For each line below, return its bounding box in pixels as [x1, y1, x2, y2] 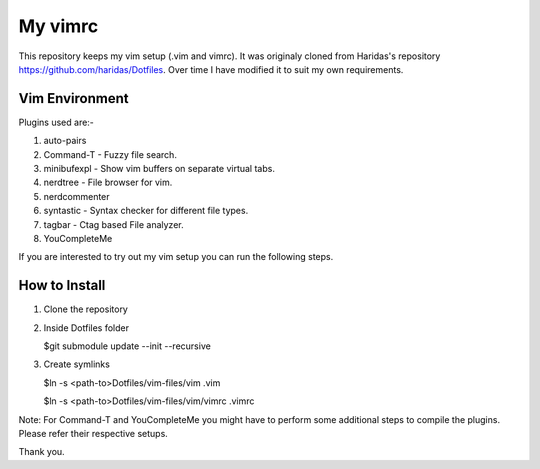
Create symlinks [43, 358, 110, 370]
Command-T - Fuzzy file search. [43, 148, 177, 160]
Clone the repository [43, 303, 129, 315]
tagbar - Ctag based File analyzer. [43, 218, 184, 230]
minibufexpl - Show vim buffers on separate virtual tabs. [43, 163, 275, 175]
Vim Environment [18, 90, 129, 107]
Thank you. [18, 446, 65, 458]
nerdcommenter [43, 190, 110, 202]
